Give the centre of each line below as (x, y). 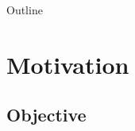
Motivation (68, 64)
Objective (46, 115)
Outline (25, 10)
